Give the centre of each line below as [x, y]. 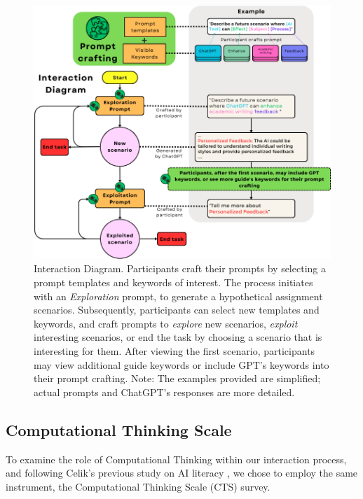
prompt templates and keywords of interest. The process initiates [173, 282]
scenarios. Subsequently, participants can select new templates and [177, 310]
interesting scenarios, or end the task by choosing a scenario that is [178, 337]
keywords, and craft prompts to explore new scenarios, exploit [166, 323]
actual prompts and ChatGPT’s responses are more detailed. [164, 392]
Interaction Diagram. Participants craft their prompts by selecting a [180, 268]
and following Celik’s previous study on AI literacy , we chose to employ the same [182, 473]
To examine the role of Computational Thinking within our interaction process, [176, 459]
